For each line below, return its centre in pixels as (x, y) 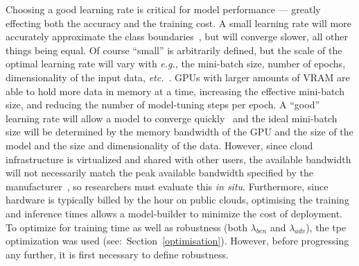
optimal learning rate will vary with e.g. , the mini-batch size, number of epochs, (176, 64)
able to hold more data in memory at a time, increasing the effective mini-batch (175, 91)
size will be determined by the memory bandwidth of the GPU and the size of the (179, 132)
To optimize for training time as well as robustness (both (126, 227)
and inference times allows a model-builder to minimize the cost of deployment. (174, 213)
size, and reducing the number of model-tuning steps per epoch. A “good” (163, 105)
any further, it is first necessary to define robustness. (117, 254)
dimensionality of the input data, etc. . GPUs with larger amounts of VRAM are (178, 77)
